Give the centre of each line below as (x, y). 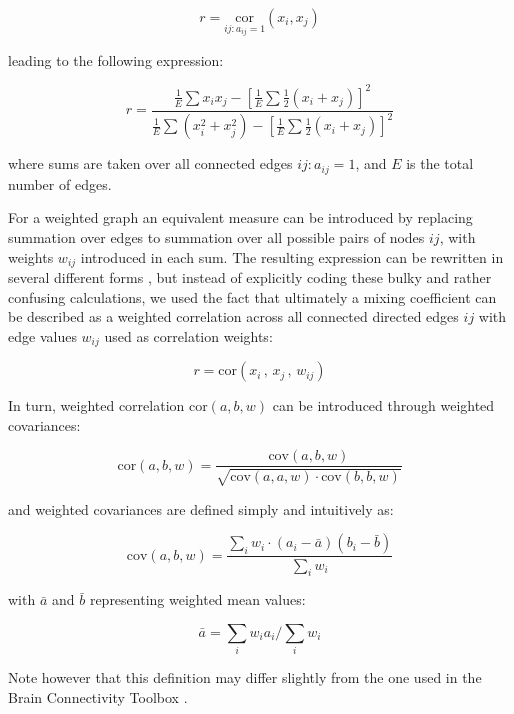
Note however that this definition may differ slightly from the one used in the (245, 677)
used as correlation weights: (188, 335)
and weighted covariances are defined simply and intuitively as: (201, 508)
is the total (440, 163)
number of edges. (60, 183)
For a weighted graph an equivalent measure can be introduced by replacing (240, 217)
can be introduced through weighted (383, 405)
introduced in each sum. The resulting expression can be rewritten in (292, 256)
